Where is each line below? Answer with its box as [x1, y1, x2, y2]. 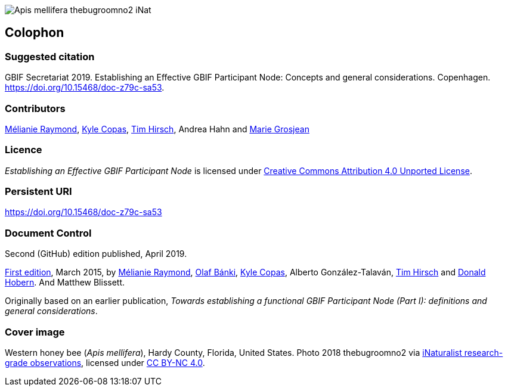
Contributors [5, 102, 66, 114]
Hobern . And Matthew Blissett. [5, 277, 125, 288]
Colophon [5, 25, 64, 41]
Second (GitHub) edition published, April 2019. [5, 249, 187, 259]
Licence [5, 144, 42, 156]
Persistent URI [5, 185, 72, 198]
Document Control [5, 226, 92, 239]
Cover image [5, 325, 65, 338]
